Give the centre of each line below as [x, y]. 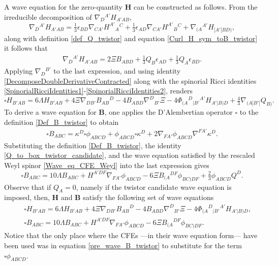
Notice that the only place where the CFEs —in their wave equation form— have [131, 235]
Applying [19, 70]
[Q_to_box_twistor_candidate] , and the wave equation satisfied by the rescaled [130, 155]
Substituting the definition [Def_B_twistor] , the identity [93, 145]
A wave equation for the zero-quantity [64, 7]
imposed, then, [27, 197]
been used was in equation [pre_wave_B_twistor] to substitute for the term [123, 245]
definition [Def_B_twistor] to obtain [61, 122]
